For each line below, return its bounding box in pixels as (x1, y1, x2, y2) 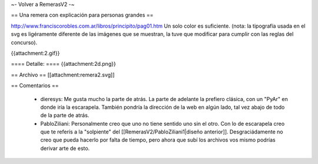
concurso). (11, 39, 38, 46)
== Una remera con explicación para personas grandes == (11, 12, 154, 19)
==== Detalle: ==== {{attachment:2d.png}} (11, 61, 116, 68)
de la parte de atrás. (40, 112, 90, 119)
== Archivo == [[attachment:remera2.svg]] (11, 71, 115, 78)
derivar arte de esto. (40, 145, 90, 152)
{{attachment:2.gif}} (11, 49, 60, 56)
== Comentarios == (11, 82, 59, 89)
